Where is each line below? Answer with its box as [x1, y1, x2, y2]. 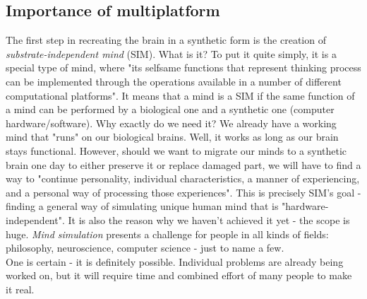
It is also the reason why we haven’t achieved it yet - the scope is [68, 212, 350, 227]
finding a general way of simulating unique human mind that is [6, 199, 279, 213]
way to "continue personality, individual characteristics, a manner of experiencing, [6, 171, 360, 186]
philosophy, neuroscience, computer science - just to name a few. [6, 240, 284, 255]
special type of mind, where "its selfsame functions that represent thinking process [6, 60, 361, 75]
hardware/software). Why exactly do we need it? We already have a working [6, 115, 337, 130]
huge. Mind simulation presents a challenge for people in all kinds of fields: [6, 226, 329, 241]
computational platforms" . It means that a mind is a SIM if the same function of [6, 88, 355, 102]
